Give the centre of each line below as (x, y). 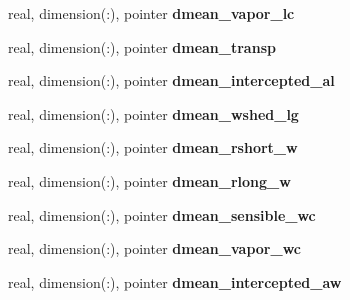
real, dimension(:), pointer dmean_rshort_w (153, 147)
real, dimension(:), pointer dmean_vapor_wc (154, 248)
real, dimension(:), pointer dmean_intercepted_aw (175, 281)
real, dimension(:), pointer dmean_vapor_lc (151, 13)
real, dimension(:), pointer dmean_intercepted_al (171, 80)
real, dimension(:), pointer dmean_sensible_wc (162, 214)
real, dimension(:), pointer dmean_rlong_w (149, 180)
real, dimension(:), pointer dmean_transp (142, 46)
